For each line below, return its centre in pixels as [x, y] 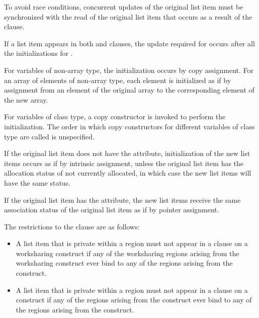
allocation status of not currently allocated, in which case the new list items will [128, 173]
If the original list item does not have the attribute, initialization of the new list [127, 153]
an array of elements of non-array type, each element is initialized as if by [118, 80]
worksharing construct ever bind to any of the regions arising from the [124, 263]
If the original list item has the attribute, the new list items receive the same [122, 200]
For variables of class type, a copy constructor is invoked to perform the [115, 116]
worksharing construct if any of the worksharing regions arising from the [127, 253]
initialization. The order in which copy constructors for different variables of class [129, 126]
